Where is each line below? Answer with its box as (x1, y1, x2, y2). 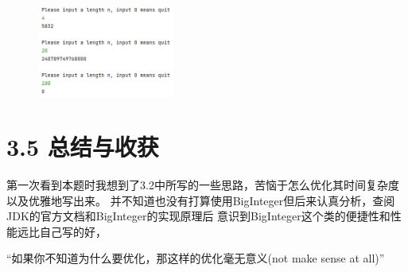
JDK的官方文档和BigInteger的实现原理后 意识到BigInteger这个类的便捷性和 (6, 208, 391, 224)
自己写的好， (39, 223, 107, 239)
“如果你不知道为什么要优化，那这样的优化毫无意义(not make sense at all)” (6, 250, 385, 266)
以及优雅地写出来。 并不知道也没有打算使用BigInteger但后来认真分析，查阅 (6, 192, 395, 208)
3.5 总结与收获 (6, 130, 159, 163)
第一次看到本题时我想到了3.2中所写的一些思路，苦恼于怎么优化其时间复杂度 (6, 177, 399, 193)
